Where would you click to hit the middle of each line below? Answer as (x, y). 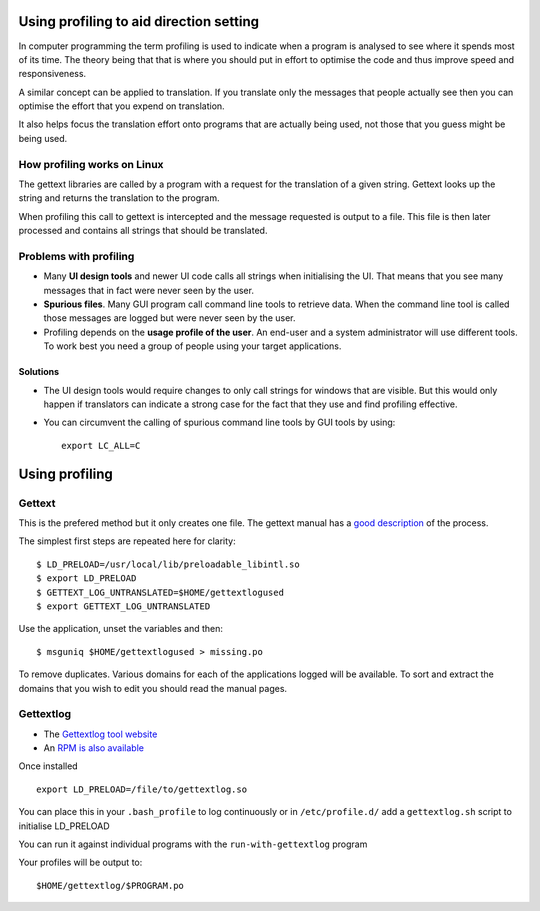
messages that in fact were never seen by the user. (149, 290)
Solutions (39, 372)
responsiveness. (52, 74)
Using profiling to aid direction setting (139, 21)
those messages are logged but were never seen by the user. (169, 318)
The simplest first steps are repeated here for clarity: (127, 541)
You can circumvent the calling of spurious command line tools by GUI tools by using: (219, 422)
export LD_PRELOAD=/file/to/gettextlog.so (142, 789)
